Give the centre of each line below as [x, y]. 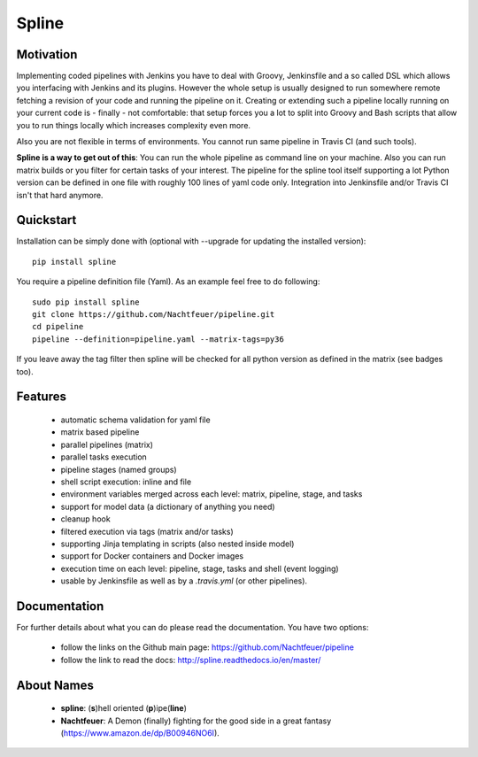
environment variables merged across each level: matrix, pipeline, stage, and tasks [212, 494]
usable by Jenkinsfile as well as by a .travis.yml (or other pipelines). [184, 581]
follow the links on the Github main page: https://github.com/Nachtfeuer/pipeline [207, 647]
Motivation [47, 54]
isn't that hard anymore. [60, 195]
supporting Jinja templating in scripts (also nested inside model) [177, 544]
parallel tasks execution [104, 457]
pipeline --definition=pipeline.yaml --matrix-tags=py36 [158, 339]
